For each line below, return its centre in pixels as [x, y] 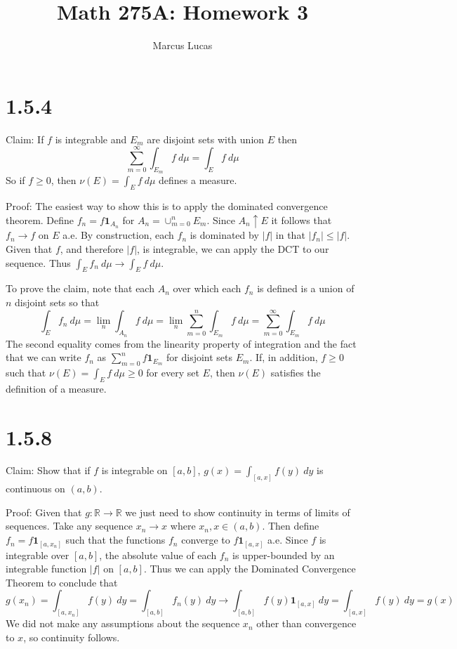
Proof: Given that [44, 512]
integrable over [38, 555]
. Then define [291, 526]
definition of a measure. [56, 388]
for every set [173, 372]
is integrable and [91, 139]
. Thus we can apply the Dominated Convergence [250, 569]
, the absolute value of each [158, 555]
